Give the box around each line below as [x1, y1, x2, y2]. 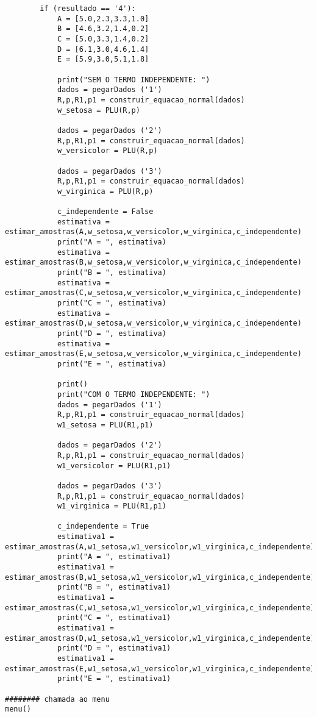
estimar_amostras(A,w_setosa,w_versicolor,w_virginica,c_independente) [5, 227, 302, 237]
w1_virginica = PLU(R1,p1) [57, 502, 166, 511]
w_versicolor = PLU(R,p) [57, 146, 158, 155]
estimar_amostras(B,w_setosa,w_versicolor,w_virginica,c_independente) [5, 258, 302, 267]
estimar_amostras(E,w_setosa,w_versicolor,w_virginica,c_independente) [5, 349, 302, 358]
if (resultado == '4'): [40, 4, 136, 13]
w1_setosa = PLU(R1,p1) [57, 420, 154, 429]
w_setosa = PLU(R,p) [57, 105, 140, 115]
